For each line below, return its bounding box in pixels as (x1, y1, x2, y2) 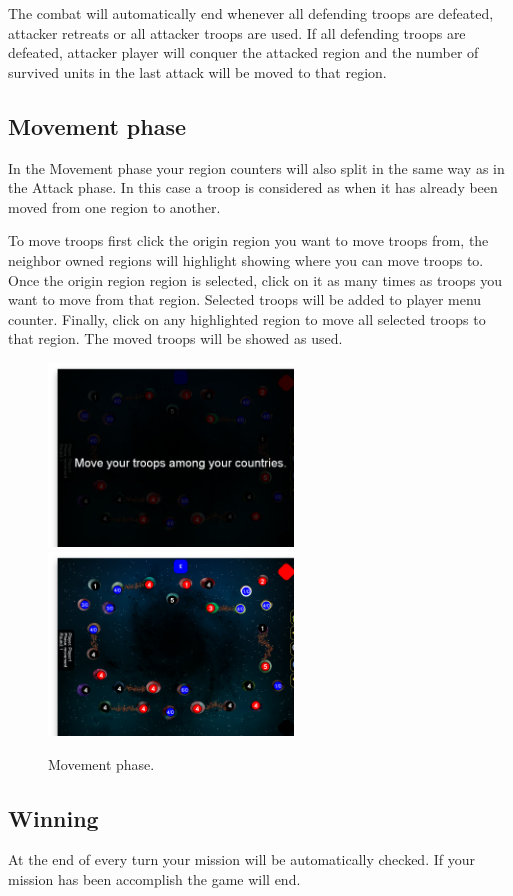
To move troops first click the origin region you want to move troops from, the (8, 230, 489, 251)
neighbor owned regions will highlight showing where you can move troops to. (8, 249, 484, 270)
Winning (8, 802, 99, 833)
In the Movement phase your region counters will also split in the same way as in (8, 157, 505, 178)
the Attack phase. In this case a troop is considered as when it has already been (8, 177, 498, 198)
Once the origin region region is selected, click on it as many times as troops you (8, 269, 503, 290)
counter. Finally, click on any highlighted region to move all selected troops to (8, 308, 486, 329)
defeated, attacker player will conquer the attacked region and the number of (8, 42, 479, 63)
